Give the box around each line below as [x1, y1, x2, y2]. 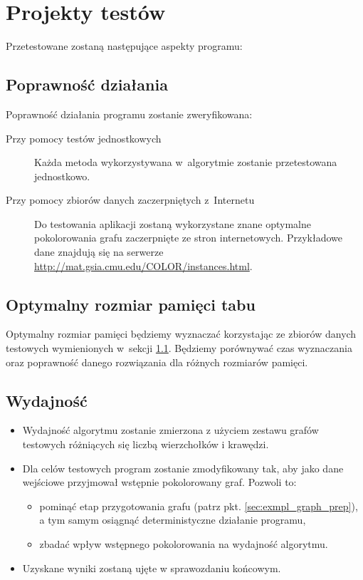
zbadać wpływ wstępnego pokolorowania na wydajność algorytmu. [39, 537, 328, 551]
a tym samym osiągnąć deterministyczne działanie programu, [39, 512, 306, 527]
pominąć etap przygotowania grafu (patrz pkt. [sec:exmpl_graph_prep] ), [39, 498, 358, 513]
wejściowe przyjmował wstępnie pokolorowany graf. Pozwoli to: [22, 475, 297, 490]
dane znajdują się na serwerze [34, 244, 164, 259]
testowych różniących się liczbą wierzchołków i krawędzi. [22, 437, 269, 452]
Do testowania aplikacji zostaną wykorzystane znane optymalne [34, 216, 311, 231]
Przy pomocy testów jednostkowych [6, 130, 162, 145]
